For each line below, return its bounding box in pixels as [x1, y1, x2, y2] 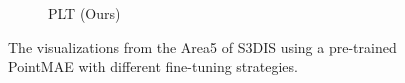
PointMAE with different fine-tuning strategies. [8, 56, 298, 77]
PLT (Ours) [48, 3, 121, 23]
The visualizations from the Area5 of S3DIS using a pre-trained [8, 36, 397, 57]
